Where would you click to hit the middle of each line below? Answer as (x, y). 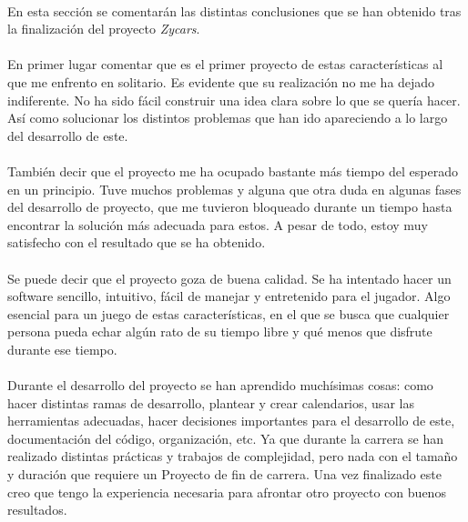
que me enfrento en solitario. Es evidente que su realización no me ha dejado (221, 81)
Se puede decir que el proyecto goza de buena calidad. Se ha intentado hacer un (229, 278)
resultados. (37, 510)
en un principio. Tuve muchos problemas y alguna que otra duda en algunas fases (234, 189)
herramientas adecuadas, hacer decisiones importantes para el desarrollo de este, (231, 421)
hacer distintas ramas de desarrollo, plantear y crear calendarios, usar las (211, 402)
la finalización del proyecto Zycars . (104, 29)
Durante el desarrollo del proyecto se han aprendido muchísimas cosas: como (220, 385)
